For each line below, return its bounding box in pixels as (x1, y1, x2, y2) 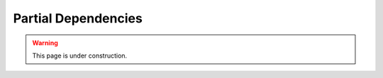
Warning (32, 39, 58, 47)
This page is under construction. (32, 51, 128, 60)
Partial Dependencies (13, 11, 143, 26)
